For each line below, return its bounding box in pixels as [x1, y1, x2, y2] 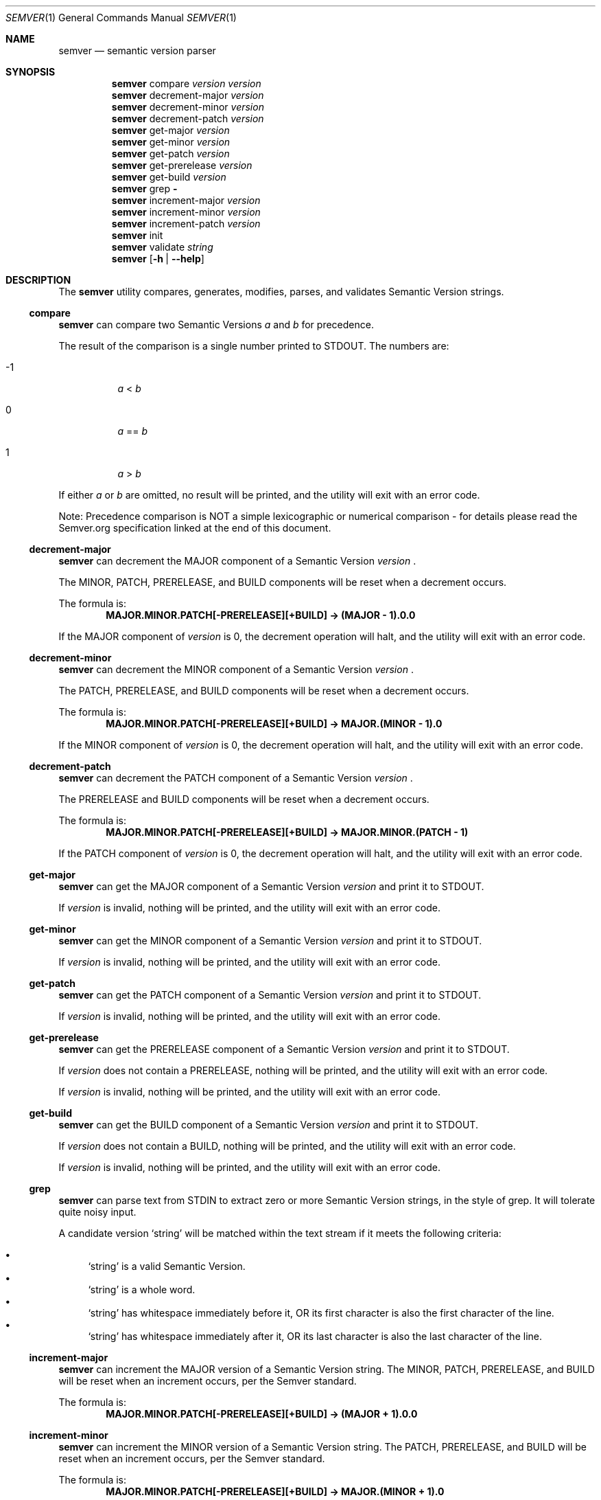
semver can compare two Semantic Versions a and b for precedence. [58, 319, 374, 330]
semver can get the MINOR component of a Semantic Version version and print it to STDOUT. [58, 935, 482, 946]
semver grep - [111, 183, 178, 194]
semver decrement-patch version [111, 113, 264, 124]
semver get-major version [111, 124, 230, 136]
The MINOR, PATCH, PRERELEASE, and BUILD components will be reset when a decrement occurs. [58, 576, 507, 588]
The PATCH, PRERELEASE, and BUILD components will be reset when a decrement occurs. [58, 685, 469, 696]
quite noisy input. [58, 1206, 137, 1218]
